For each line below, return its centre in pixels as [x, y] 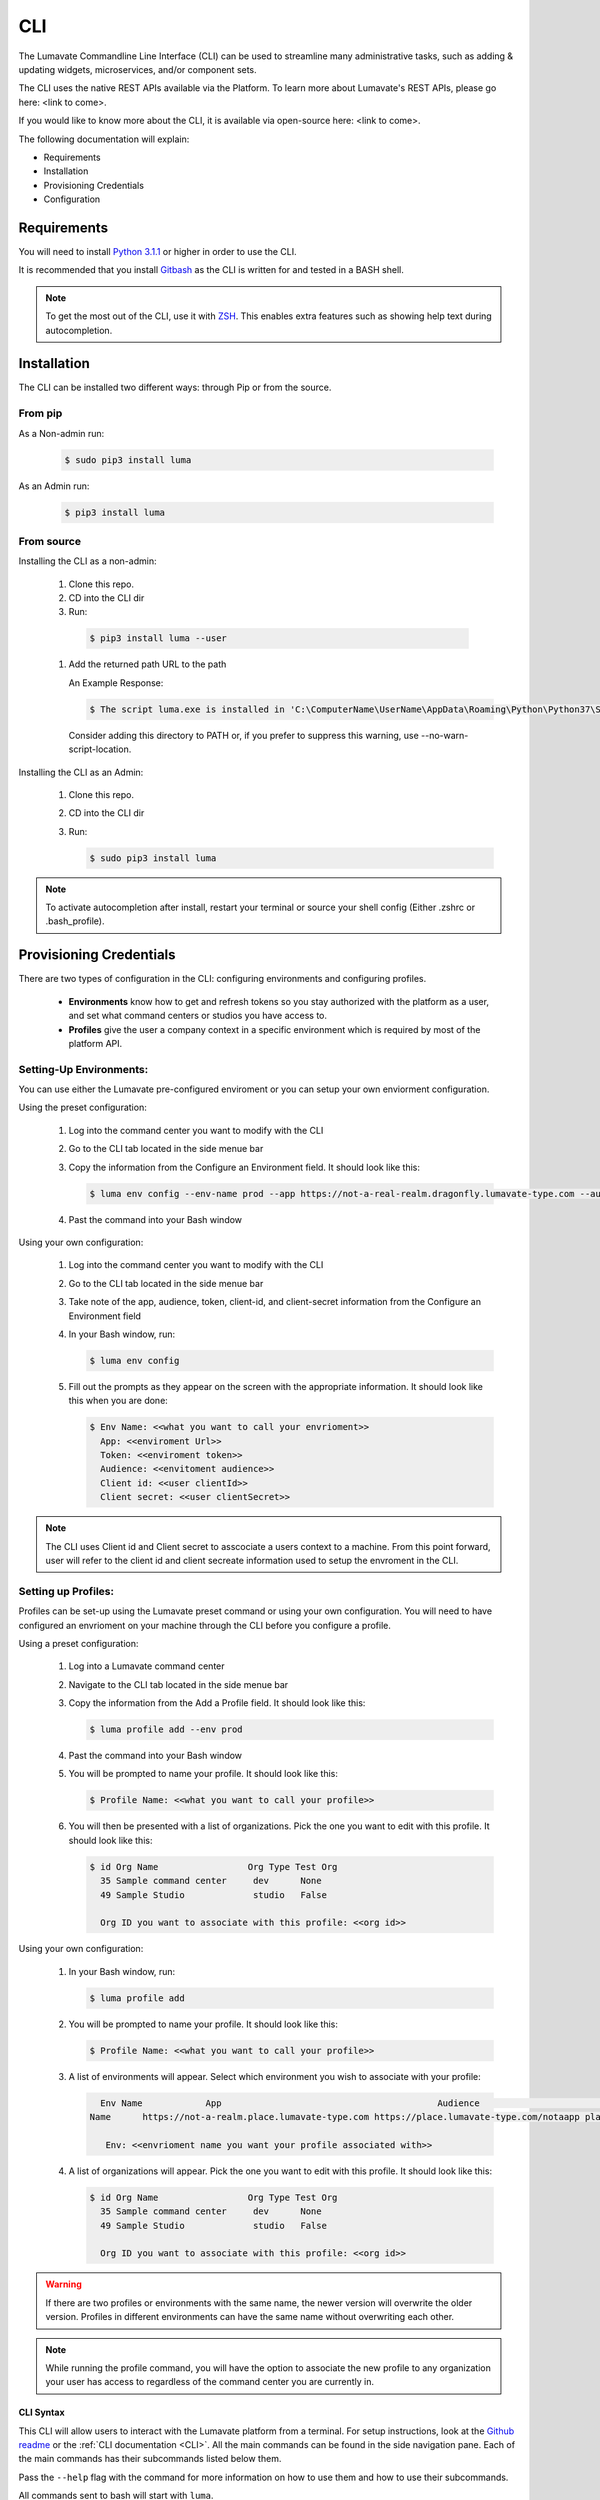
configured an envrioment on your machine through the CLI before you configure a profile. [205, 1625]
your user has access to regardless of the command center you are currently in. [210, 2382]
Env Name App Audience [290, 2103]
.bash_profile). [75, 921]
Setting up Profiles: [66, 1591]
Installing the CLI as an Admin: [81, 772]
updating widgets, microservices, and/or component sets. [137, 69]
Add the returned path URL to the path [147, 664]
